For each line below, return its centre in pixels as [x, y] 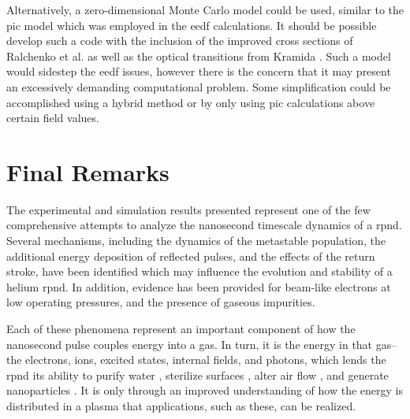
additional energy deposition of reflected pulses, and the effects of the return [191, 256]
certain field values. [53, 118]
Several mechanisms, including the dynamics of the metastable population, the [196, 241]
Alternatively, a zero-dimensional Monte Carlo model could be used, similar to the [205, 9]
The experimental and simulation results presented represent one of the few [188, 209]
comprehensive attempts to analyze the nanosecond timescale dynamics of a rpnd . [204, 225]
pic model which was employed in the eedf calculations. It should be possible [192, 25]
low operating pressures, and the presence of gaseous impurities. [161, 302]
